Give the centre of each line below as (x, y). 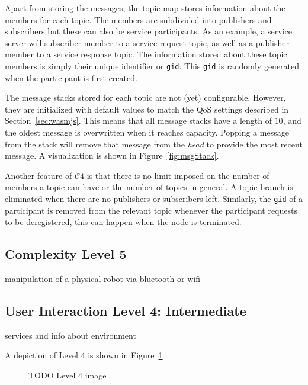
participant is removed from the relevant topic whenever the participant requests (151, 210)
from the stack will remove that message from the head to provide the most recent (154, 144)
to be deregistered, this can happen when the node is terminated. (123, 222)
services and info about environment (70, 335)
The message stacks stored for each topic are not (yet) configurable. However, (145, 97)
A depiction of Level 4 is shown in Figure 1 (84, 355)
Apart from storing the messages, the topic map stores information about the (145, 8)
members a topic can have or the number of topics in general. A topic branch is (149, 187)
